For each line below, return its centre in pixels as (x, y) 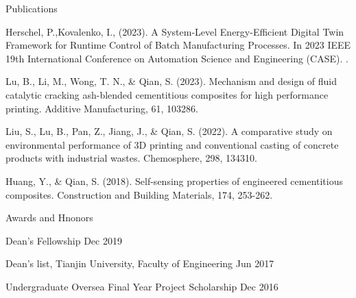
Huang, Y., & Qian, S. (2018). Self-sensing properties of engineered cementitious (174, 181)
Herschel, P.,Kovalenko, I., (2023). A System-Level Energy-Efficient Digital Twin (175, 31)
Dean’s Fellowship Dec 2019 (64, 240)
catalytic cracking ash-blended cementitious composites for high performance (167, 94)
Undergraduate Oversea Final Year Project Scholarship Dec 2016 (142, 286)
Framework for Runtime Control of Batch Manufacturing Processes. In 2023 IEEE (178, 45)
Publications (32, 8)
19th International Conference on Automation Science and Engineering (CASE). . (177, 58)
